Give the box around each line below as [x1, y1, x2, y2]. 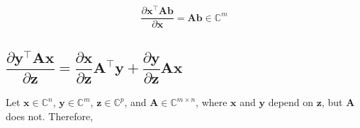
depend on [268, 95, 314, 110]
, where [196, 95, 227, 110]
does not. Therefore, [6, 108, 94, 123]
